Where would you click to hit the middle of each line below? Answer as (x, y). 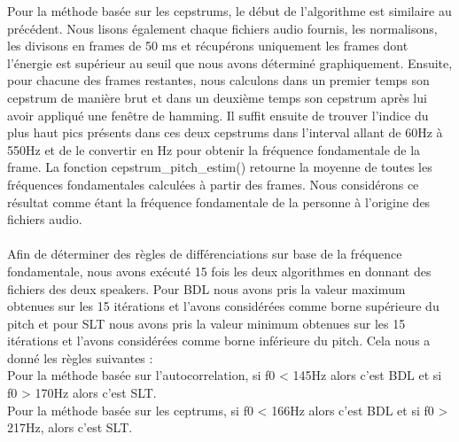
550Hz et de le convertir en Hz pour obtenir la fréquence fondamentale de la (214, 149)
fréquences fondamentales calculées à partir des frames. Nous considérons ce (213, 184)
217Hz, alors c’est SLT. (70, 427)
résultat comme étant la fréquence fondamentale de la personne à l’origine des (219, 202)
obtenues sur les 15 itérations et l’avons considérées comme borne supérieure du (223, 306)
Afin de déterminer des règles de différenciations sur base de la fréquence (205, 254)
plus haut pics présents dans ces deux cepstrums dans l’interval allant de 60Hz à (225, 132)
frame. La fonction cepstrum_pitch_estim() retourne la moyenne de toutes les (220, 167)
